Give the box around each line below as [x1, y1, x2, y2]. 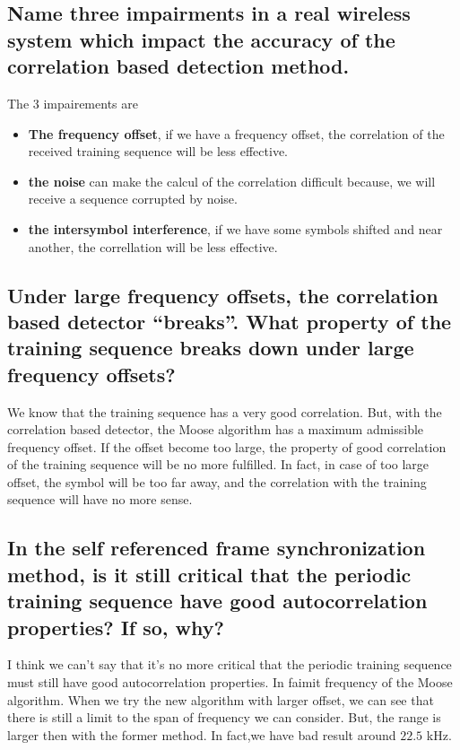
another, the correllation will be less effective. [28, 237, 278, 256]
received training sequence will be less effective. [28, 142, 288, 161]
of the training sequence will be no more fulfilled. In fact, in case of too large [7, 455, 430, 474]
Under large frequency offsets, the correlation [7, 281, 438, 309]
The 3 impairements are [7, 93, 138, 112]
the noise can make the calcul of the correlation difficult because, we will [28, 171, 436, 190]
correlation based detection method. [7, 52, 350, 80]
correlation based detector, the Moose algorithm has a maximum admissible [7, 420, 424, 439]
